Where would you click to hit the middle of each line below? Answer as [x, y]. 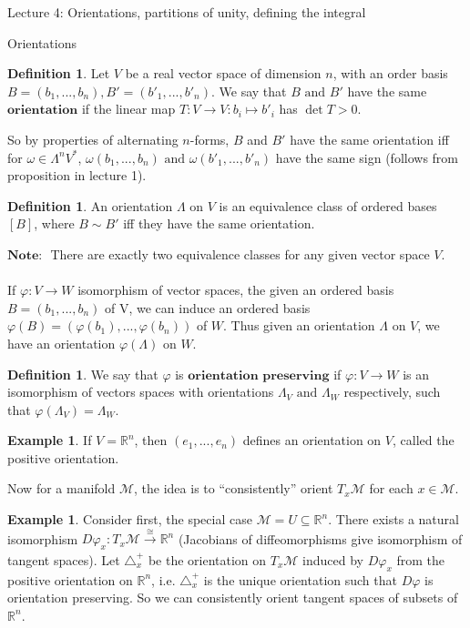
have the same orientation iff [369, 139]
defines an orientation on [312, 440]
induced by [333, 559]
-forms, [209, 139]
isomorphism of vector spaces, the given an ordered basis [236, 290]
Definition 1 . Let [59, 73]
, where [54, 223]
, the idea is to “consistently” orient [234, 488]
